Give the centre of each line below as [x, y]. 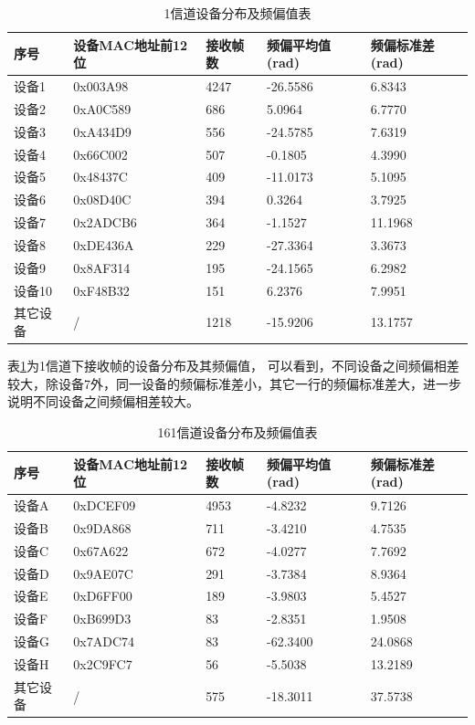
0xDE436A [104, 244]
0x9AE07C [103, 573]
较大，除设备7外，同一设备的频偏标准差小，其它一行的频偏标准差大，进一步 [234, 383]
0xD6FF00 [103, 596]
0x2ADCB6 [105, 222]
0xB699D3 [102, 619]
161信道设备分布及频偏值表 [237, 431]
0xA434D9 [102, 131]
